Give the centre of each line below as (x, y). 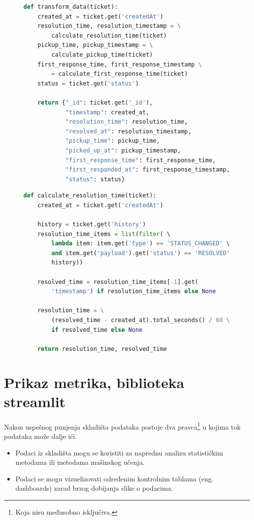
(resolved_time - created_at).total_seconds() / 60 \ (141, 320)
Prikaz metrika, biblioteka (94, 382)
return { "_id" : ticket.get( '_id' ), (95, 102)
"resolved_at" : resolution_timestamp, (128, 131)
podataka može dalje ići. (41, 436)
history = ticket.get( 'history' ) (92, 225)
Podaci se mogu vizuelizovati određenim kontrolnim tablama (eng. (114, 478)
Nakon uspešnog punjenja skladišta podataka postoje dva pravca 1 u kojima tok (122, 426)
